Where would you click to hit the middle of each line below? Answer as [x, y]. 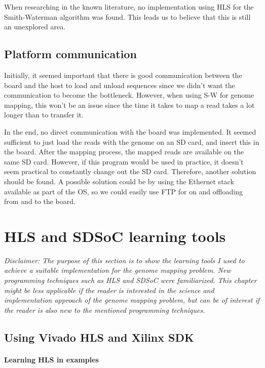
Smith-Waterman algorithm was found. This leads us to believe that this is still [127, 16]
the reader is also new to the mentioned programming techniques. [105, 310]
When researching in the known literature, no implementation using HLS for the [129, 7]
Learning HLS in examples [51, 359]
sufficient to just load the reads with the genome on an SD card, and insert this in [132, 141]
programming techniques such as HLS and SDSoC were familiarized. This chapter [130, 280]
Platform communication [70, 54]
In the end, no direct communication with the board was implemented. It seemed [130, 131]
